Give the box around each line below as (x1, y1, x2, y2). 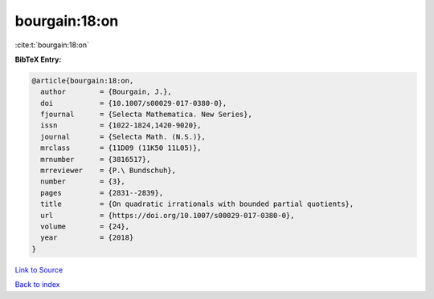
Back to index (14, 280, 60, 289)
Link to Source (14, 265, 63, 274)
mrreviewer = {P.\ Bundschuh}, (40, 166, 177, 176)
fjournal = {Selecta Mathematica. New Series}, (40, 110, 252, 119)
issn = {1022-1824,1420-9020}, (40, 121, 202, 130)
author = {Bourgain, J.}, (40, 87, 172, 96)
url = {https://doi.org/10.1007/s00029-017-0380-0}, (40, 211, 295, 220)
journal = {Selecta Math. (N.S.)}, (40, 132, 207, 141)
